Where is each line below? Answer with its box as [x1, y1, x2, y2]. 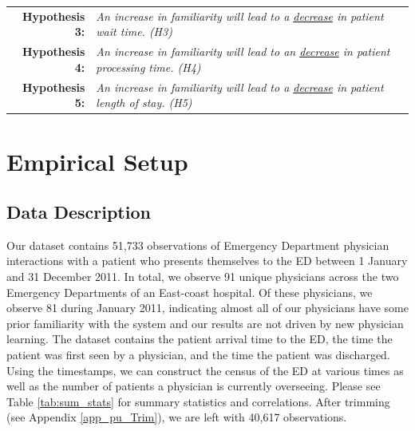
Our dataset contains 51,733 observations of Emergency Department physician [6, 236, 389, 253]
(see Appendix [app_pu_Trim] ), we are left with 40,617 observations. [6, 409, 347, 425]
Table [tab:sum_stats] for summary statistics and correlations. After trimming [6, 393, 390, 409]
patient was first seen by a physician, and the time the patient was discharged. [6, 346, 390, 363]
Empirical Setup [6, 144, 188, 177]
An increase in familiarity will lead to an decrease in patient [96, 43, 390, 60]
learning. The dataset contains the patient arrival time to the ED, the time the [6, 330, 393, 347]
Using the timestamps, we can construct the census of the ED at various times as [6, 362, 404, 378]
